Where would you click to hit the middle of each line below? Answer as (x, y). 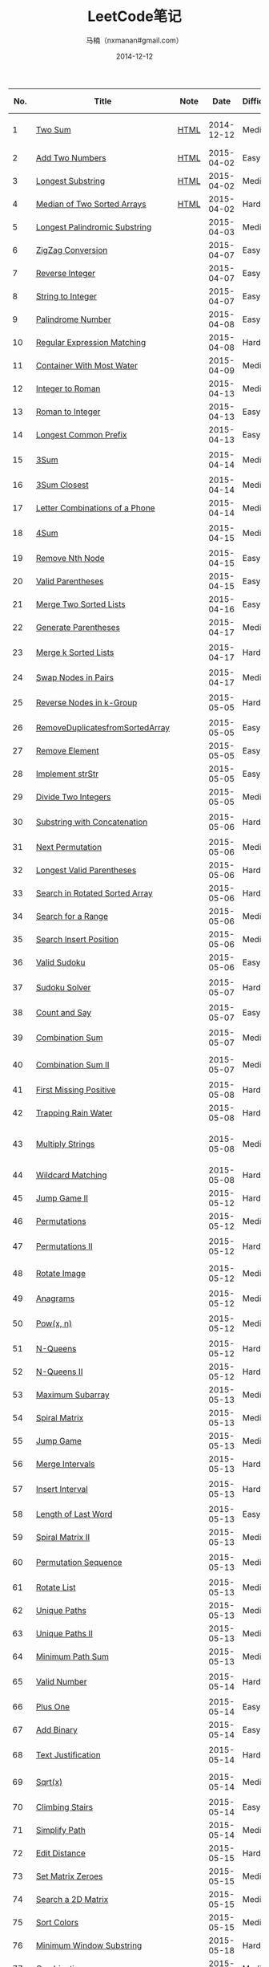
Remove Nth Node (70, 558)
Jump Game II (62, 1198)
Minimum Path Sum (72, 1656)
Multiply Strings (65, 1144)
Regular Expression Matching (91, 342)
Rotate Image (61, 1273)
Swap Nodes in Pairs (75, 677)
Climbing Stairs (64, 1806)
